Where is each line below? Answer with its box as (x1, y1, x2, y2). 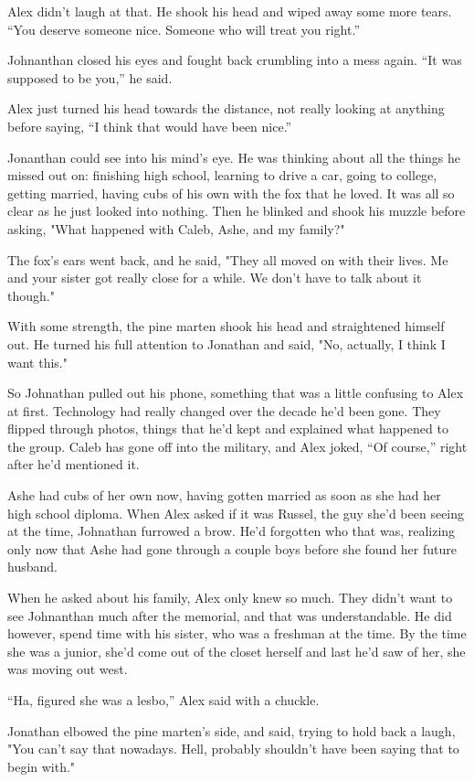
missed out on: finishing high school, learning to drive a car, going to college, (7, 166, 437, 185)
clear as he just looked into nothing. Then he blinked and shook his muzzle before (7, 201, 466, 220)
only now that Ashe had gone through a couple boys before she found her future (7, 539, 457, 558)
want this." (7, 352, 68, 371)
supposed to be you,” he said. (7, 68, 173, 87)
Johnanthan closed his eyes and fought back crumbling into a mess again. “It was (7, 50, 462, 70)
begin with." (7, 756, 76, 776)
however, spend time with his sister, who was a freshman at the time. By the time (7, 624, 467, 643)
